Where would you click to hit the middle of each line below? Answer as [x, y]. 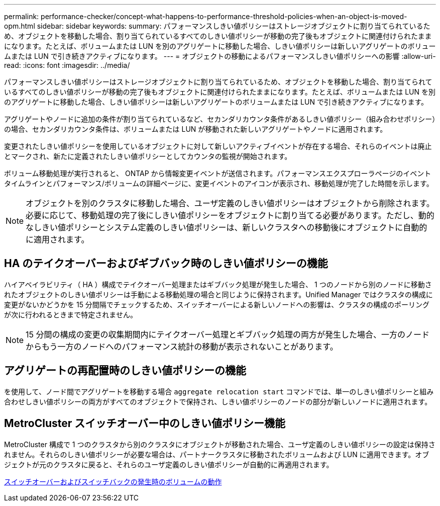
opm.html [20, 26]
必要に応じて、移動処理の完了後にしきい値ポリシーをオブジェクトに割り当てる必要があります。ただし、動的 [230, 215]
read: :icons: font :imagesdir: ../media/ [67, 65]
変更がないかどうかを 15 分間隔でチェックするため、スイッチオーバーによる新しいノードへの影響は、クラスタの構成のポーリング [217, 304]
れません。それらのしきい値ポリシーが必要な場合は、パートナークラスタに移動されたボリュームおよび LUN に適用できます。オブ [217, 454]
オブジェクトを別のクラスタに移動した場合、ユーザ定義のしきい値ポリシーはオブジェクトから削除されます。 [230, 203]
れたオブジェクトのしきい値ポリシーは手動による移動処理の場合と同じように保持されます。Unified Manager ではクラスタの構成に [218, 294]
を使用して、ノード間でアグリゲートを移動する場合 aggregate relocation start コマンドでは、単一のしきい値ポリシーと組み [219, 391]
